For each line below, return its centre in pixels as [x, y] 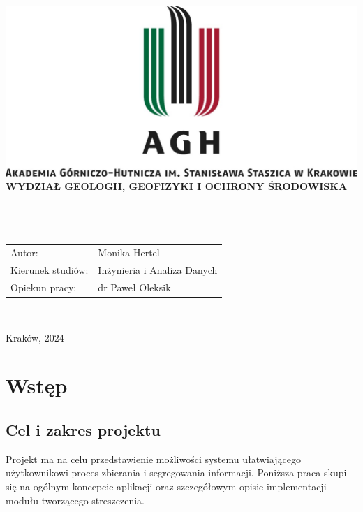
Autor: [24, 253]
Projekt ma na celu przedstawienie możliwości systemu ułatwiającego [153, 459]
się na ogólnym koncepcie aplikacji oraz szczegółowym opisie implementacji [166, 487]
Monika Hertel [129, 253]
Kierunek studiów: [50, 270]
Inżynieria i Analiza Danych [158, 270]
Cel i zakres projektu [83, 430]
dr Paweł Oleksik [134, 287]
